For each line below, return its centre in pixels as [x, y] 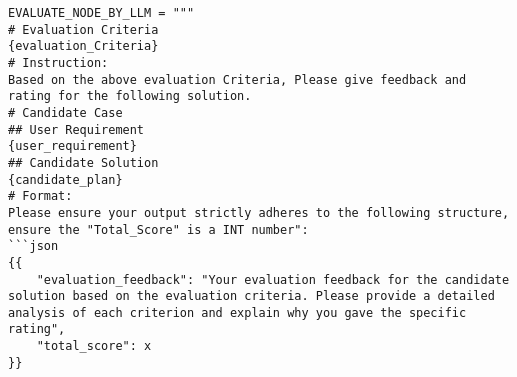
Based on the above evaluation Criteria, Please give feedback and [237, 79]
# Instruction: [58, 62]
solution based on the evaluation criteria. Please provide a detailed [251, 296]
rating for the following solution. [130, 96]
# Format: [40, 196]
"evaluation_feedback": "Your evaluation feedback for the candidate [273, 279]
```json [33, 246]
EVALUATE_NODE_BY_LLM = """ [101, 13]
